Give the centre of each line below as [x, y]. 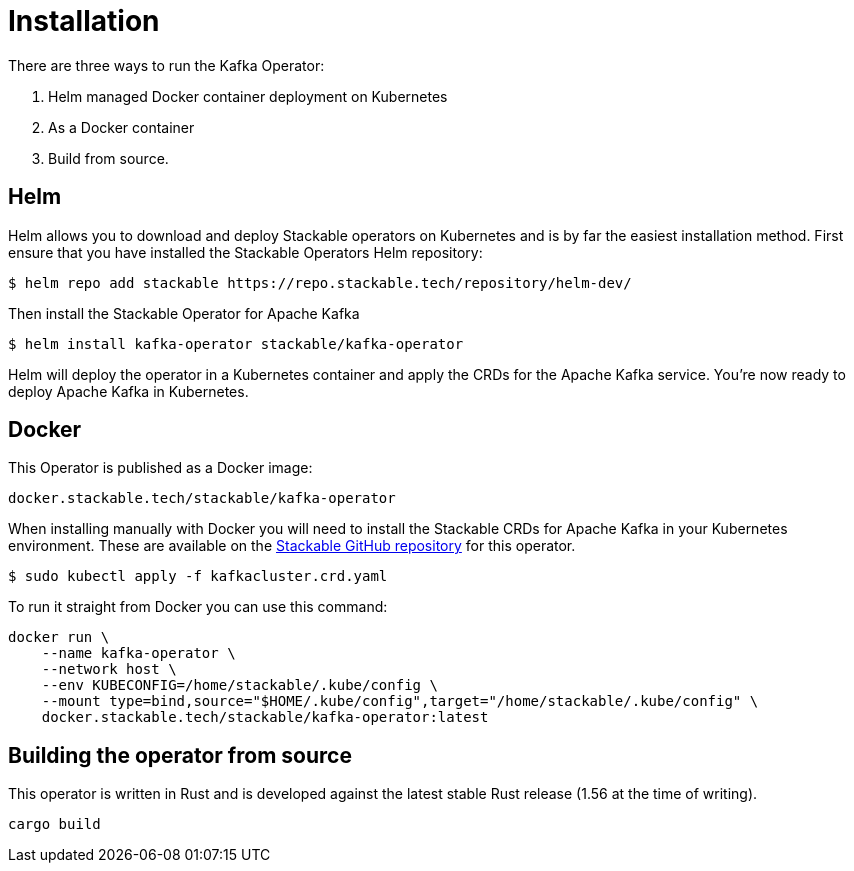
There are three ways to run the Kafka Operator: [166, 65]
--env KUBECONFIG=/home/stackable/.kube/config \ [239, 685]
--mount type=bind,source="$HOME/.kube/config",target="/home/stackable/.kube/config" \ [400, 701]
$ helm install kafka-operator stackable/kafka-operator [236, 343]
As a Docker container [121, 127]
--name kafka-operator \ [138, 653]
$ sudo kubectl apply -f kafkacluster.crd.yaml [198, 576]
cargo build [54, 824]
